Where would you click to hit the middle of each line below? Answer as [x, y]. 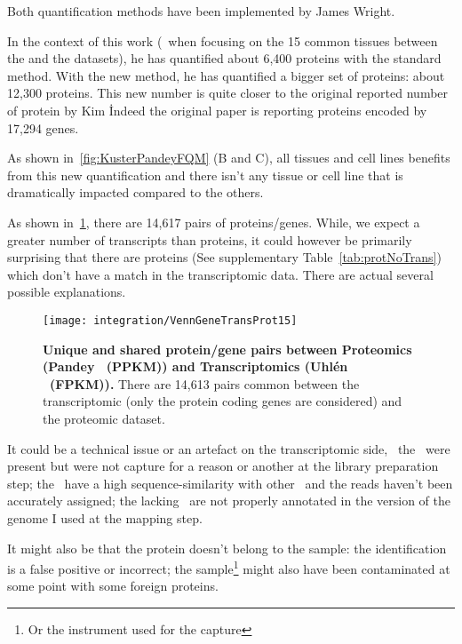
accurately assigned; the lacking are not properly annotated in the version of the [229, 501]
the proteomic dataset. [104, 418]
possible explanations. [67, 292]
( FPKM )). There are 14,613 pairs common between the [205, 383]
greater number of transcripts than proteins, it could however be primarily [210, 239]
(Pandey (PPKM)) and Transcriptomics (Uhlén [195, 366]
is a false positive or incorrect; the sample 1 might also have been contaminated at [229, 567]
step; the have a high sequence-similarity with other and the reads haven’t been [230, 483]
